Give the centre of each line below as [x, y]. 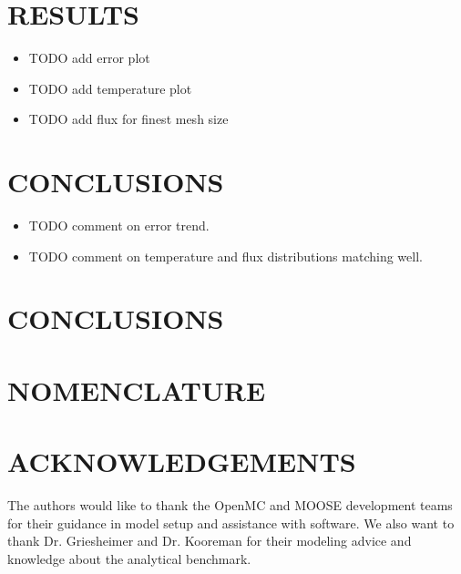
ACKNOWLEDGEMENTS [182, 461]
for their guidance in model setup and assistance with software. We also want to [231, 523]
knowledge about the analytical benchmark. [129, 558]
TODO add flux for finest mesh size [128, 119]
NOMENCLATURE [137, 389]
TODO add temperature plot [110, 88]
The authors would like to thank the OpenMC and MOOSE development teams [230, 505]
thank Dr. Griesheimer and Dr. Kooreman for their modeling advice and [210, 541]
